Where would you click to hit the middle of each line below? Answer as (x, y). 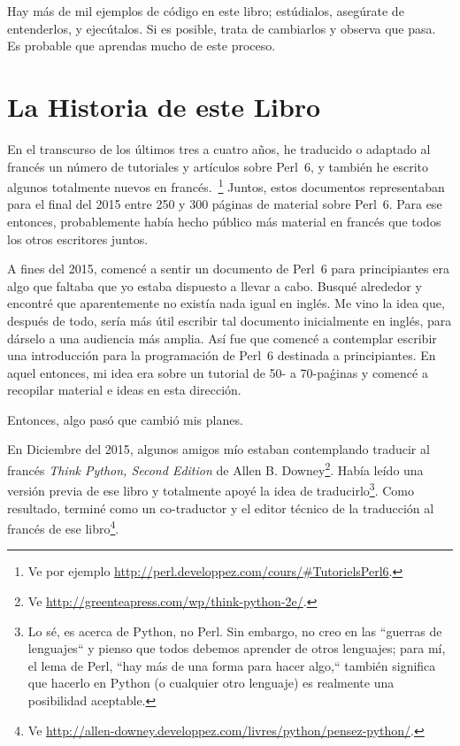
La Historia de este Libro (164, 106)
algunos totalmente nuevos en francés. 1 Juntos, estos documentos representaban (226, 185)
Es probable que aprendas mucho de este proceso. (142, 46)
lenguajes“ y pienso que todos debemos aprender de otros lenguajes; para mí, (237, 648)
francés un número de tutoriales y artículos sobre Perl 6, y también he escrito (218, 166)
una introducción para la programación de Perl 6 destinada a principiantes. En (222, 355)
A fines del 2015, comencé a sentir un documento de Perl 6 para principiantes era (228, 269)
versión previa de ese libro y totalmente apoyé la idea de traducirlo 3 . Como (211, 489)
